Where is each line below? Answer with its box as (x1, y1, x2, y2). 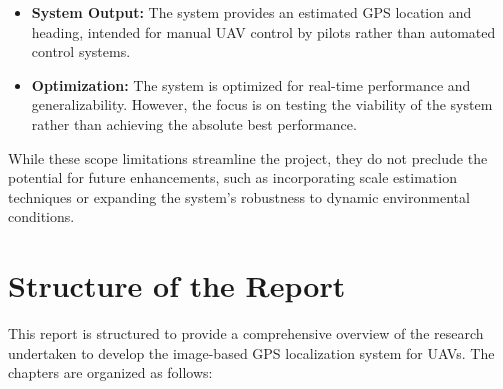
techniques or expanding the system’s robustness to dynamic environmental (8, 186, 470, 207)
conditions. (8, 206, 75, 227)
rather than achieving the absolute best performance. (31, 113, 357, 134)
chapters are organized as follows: (8, 362, 213, 383)
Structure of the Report (8, 265, 346, 306)
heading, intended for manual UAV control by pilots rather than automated (31, 21, 496, 42)
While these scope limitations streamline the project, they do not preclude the (8, 147, 488, 168)
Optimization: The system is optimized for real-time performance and (31, 74, 471, 95)
